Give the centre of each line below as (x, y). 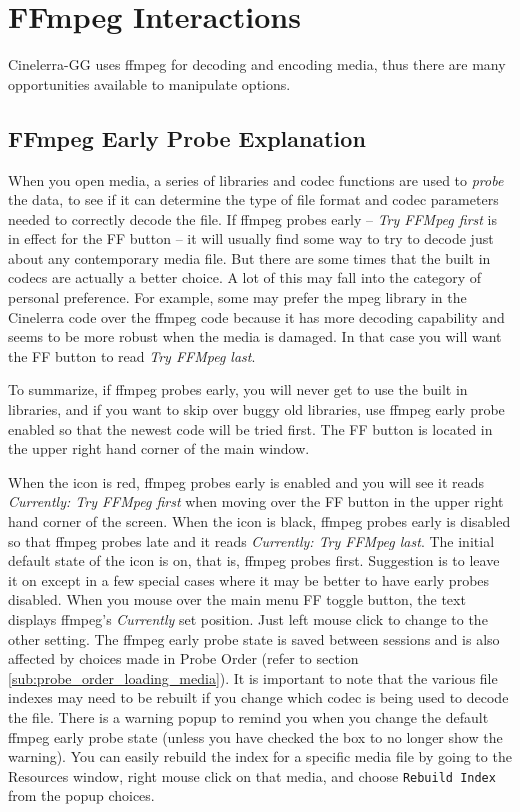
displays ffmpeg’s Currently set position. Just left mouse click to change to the (248, 618)
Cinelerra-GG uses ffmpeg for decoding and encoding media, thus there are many (257, 64)
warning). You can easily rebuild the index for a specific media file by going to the (260, 756)
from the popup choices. (81, 795)
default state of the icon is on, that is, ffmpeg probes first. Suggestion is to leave (254, 560)
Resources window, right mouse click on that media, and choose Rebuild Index (252, 775)
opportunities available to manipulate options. (149, 83)
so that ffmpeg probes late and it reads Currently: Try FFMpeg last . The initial (251, 540)
